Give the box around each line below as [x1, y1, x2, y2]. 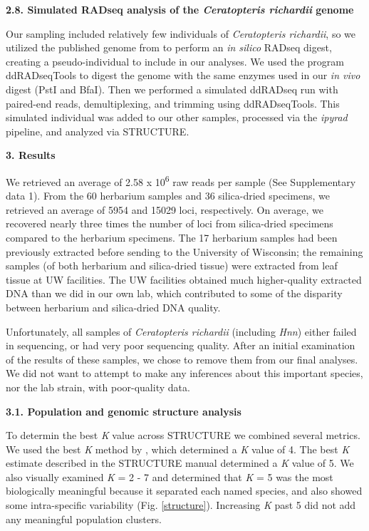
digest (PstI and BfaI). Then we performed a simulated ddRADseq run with [6, 81, 338, 96]
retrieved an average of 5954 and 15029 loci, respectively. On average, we [6, 202, 323, 217]
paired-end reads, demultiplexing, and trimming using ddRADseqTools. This [6, 96, 340, 110]
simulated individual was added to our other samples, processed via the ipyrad [6, 110, 348, 125]
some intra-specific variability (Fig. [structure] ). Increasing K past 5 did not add [6, 498, 356, 512]
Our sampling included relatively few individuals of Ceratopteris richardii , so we [6, 26, 355, 41]
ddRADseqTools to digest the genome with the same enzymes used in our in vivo [6, 68, 360, 83]
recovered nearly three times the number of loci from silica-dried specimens [6, 216, 333, 231]
